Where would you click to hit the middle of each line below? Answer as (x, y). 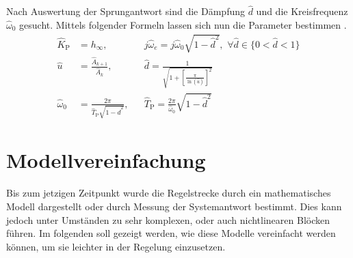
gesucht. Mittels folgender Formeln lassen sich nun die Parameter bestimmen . (183, 24)
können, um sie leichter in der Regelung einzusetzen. (116, 246)
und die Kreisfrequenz (302, 11)
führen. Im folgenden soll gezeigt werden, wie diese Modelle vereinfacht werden (171, 233)
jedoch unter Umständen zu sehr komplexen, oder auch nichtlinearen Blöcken (168, 219)
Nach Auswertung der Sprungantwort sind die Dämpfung (126, 11)
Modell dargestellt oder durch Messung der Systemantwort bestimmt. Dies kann (174, 206)
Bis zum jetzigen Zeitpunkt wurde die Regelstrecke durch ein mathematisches (169, 193)
